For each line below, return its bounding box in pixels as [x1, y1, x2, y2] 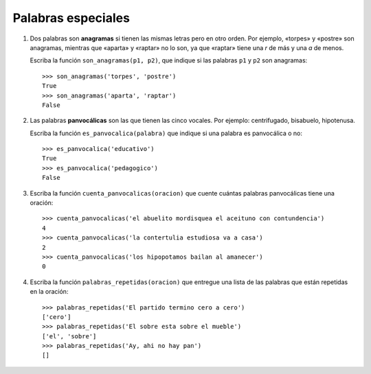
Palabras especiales [12, 10, 131, 25]
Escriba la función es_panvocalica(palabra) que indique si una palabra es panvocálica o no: [30, 129, 302, 137]
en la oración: [30, 288, 69, 296]
